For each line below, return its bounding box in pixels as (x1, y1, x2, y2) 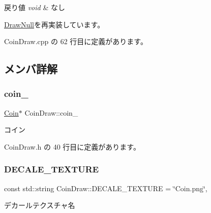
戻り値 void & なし (4, 2, 65, 12)
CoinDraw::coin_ (24, 107, 78, 118)
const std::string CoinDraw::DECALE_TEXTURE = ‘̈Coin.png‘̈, (4, 183, 207, 193)
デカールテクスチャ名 (4, 200, 75, 210)
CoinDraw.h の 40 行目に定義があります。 (4, 141, 140, 152)
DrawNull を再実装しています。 (4, 19, 105, 29)
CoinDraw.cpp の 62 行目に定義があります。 (4, 36, 147, 47)
